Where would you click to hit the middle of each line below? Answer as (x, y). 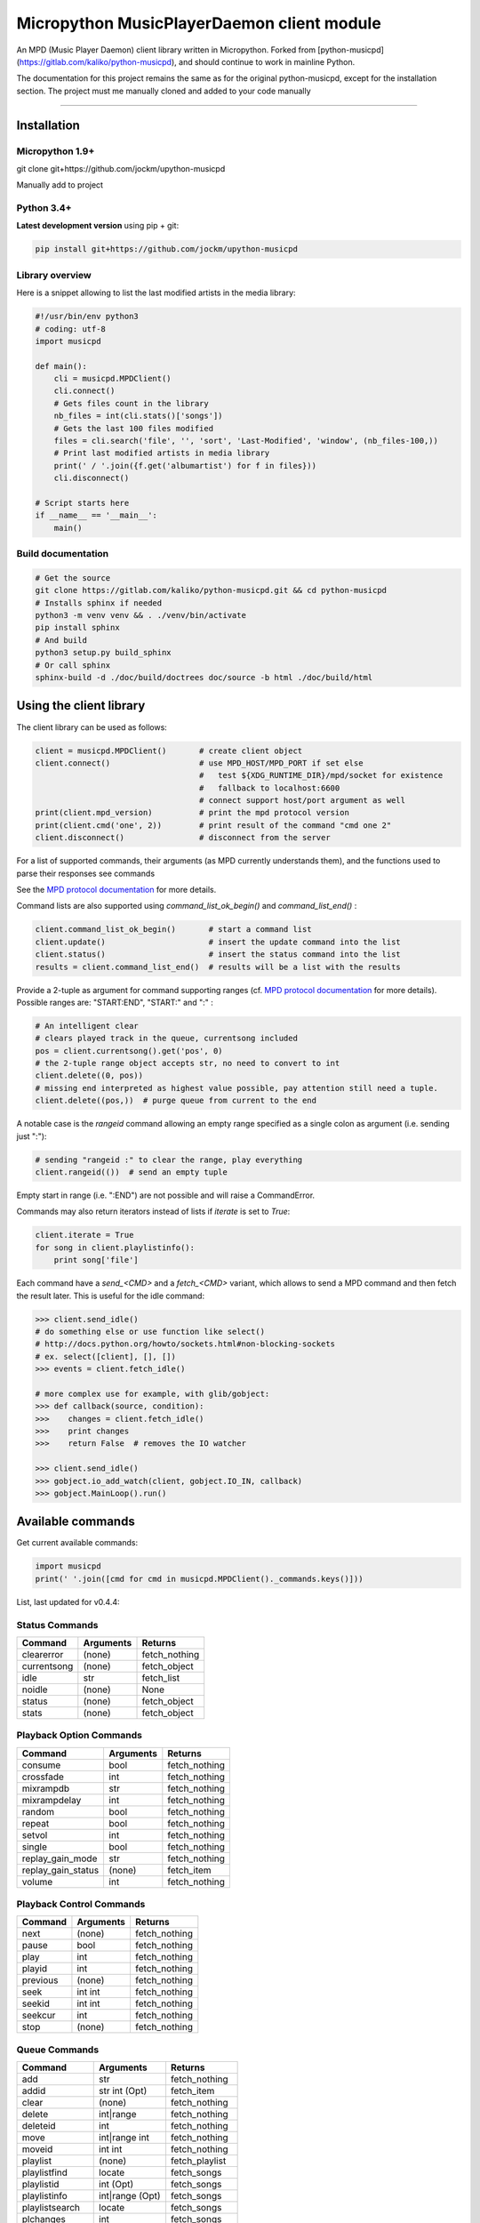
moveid (37, 2149)
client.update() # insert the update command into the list (218, 942)
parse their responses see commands (86, 873)
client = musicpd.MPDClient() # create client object (169, 750)
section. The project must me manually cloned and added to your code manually (164, 91)
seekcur (39, 2016)
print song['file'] (96, 1260)
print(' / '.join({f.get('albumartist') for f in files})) (185, 465)
